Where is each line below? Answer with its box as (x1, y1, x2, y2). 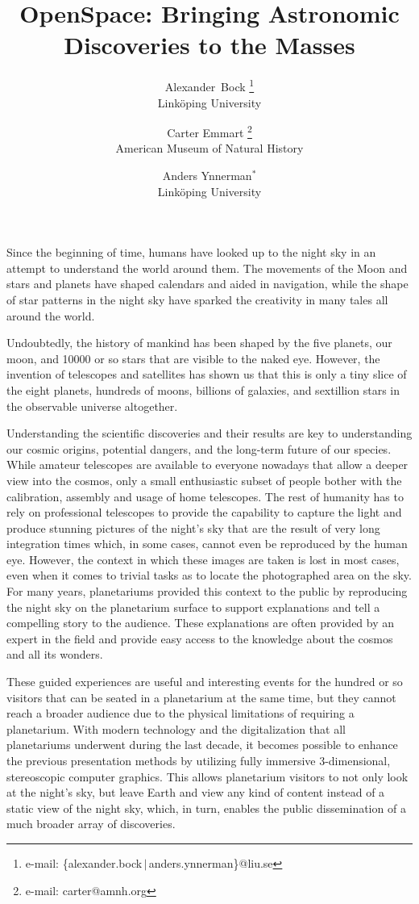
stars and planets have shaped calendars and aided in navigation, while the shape (6, 275, 409, 292)
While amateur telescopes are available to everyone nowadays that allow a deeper (6, 456, 409, 473)
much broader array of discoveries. (6, 815, 176, 832)
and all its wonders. (6, 646, 103, 663)
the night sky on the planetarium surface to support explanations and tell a (6, 598, 380, 615)
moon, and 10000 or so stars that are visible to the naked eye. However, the (6, 349, 380, 366)
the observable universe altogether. (6, 397, 178, 414)
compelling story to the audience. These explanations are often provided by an (6, 614, 395, 631)
